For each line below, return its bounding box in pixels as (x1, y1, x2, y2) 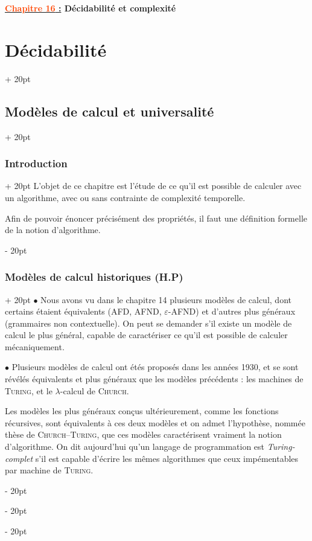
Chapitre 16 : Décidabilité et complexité (5, 2, 176, 14)
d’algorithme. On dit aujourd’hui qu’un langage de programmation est (5, 440, 265, 453)
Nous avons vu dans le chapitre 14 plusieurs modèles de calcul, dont (40, 293, 291, 306)
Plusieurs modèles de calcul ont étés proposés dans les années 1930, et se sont (11, 360, 299, 373)
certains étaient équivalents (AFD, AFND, (5, 305, 162, 318)
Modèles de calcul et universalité (5, 101, 214, 120)
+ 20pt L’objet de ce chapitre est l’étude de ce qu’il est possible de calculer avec (5, 179, 302, 192)
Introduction (5, 156, 68, 171)
